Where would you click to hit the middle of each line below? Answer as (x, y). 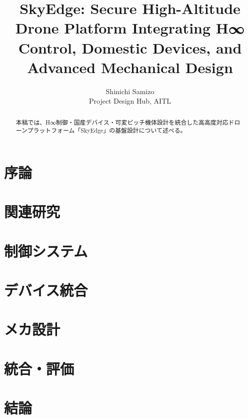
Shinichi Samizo (130, 91)
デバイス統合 (46, 290)
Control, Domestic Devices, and (130, 47)
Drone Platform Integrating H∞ (130, 28)
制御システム (46, 251)
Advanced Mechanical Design (130, 67)
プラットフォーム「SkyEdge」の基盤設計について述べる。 (107, 130)
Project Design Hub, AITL (130, 101)
